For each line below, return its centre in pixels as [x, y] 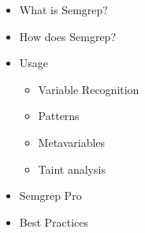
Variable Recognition [89, 89]
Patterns [59, 116]
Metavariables [72, 142]
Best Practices [54, 222]
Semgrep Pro [50, 195]
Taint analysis [72, 169]
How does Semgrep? [68, 36]
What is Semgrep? [63, 9]
